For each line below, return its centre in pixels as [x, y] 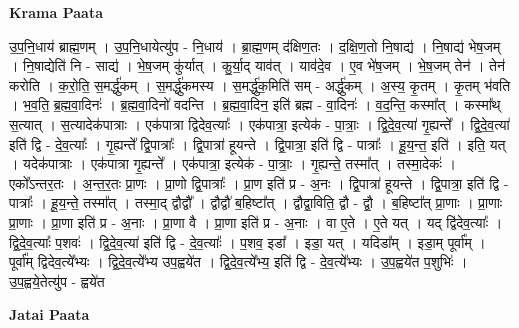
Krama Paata [56, 12]
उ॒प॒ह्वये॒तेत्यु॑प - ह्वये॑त [57, 280]
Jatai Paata [49, 314]
